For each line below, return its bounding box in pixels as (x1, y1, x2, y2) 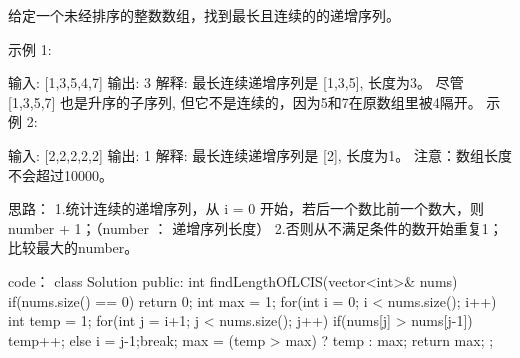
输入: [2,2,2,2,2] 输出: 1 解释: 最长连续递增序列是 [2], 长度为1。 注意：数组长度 (8, 144, 512, 165)
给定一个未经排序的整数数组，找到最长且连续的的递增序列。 (8, 5, 400, 25)
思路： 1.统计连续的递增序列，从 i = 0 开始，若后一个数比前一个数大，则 (8, 198, 484, 219)
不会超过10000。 (8, 164, 113, 185)
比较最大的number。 (8, 237, 139, 258)
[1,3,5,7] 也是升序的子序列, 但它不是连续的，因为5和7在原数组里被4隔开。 (8, 91, 482, 112)
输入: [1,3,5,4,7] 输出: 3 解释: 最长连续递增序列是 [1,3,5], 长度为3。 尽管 (8, 72, 464, 93)
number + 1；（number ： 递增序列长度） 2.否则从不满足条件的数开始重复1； (8, 217, 503, 238)
